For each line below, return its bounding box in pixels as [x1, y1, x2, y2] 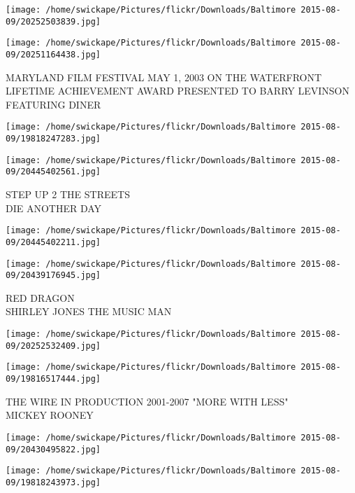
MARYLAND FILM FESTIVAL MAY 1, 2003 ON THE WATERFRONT [6, 69, 322, 84]
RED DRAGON [6, 290, 75, 305]
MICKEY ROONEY [6, 408, 94, 422]
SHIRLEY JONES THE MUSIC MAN [6, 304, 172, 319]
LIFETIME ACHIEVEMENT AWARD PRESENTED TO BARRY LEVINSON [6, 83, 349, 98]
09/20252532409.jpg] [6, 340, 101, 351]
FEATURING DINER [6, 97, 101, 111]
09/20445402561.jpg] [6, 167, 101, 177]
